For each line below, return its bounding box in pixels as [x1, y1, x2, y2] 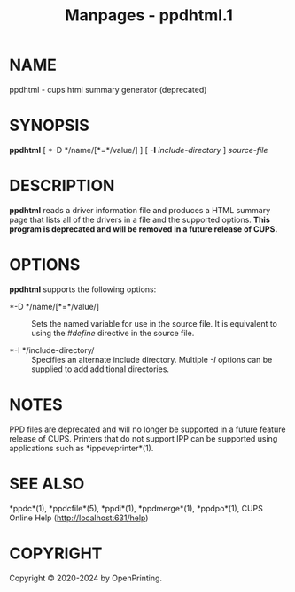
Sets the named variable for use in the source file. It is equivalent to [31, 318, 277, 328]
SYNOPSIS [9, 116, 90, 135]
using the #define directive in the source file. [31, 327, 195, 338]
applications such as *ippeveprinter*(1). [9, 442, 154, 453]
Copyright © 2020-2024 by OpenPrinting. [9, 573, 162, 583]
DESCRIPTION [9, 176, 115, 196]
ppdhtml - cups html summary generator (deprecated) [9, 84, 207, 95]
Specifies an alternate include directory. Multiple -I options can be [31, 354, 273, 365]
